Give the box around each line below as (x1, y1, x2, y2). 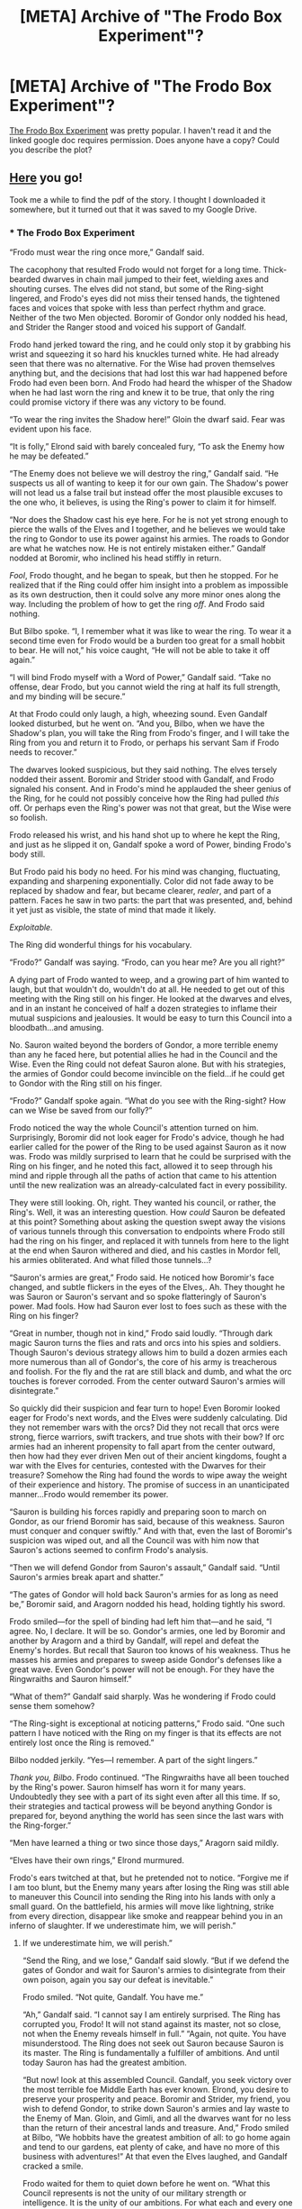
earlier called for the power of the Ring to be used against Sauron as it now (9, 1141, 287, 1152)
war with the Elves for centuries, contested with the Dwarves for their (9, 1460, 267, 1471)
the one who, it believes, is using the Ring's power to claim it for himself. (9, 497, 277, 508)
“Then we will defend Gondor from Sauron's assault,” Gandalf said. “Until (9, 1562, 280, 1573)
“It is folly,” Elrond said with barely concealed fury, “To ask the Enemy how (9, 441, 285, 452)
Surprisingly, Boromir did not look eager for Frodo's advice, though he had (9, 1132, 285, 1143)
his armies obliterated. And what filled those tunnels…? (9, 1255, 212, 1266)
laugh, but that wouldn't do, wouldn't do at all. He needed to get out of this (9, 984, 286, 995)
